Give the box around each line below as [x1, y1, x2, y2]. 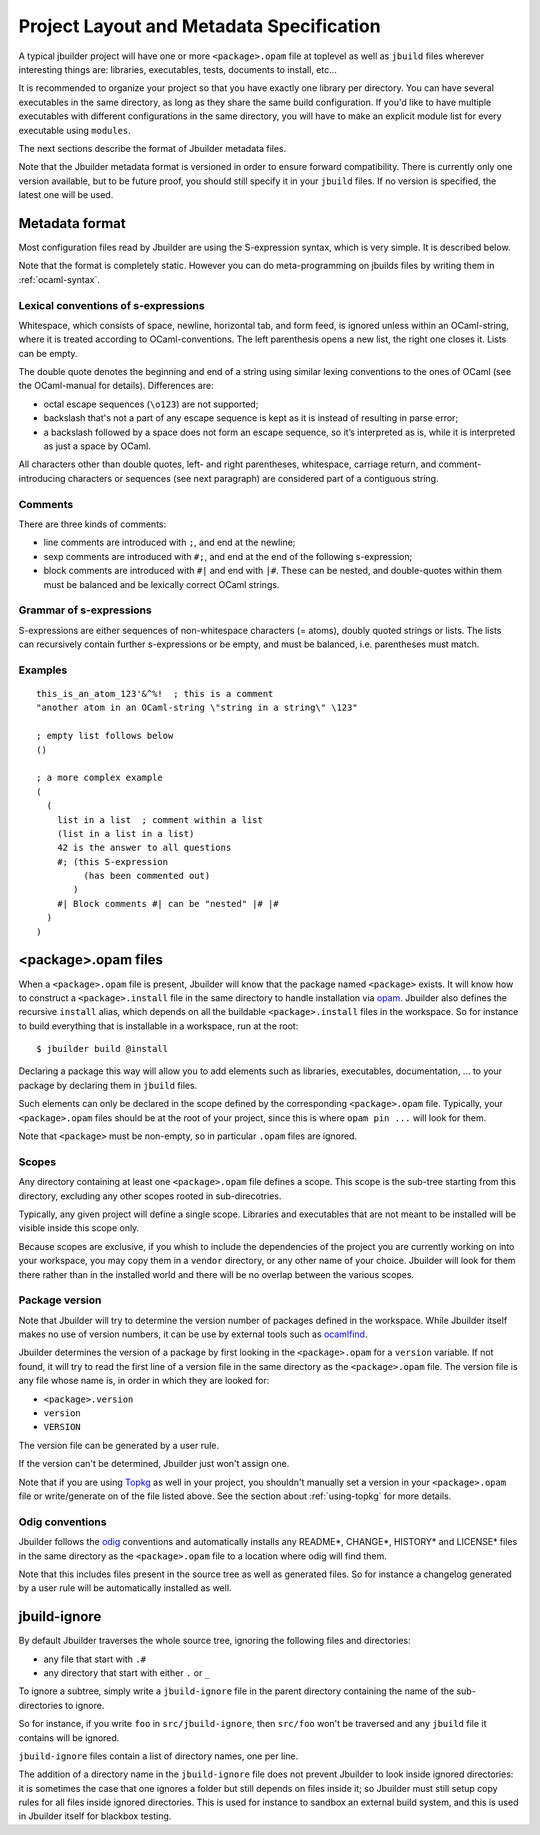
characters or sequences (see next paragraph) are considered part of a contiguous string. [67, 472, 439, 484]
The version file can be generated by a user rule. [18, 1439, 220, 1451]
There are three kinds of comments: [18, 518, 167, 530]
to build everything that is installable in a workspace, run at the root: [18, 1020, 299, 1032]
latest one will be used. [18, 189, 114, 201]
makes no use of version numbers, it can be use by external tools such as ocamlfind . [18, 1328, 368, 1340]
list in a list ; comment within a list [56, 814, 264, 825]
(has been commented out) [83, 870, 211, 882]
